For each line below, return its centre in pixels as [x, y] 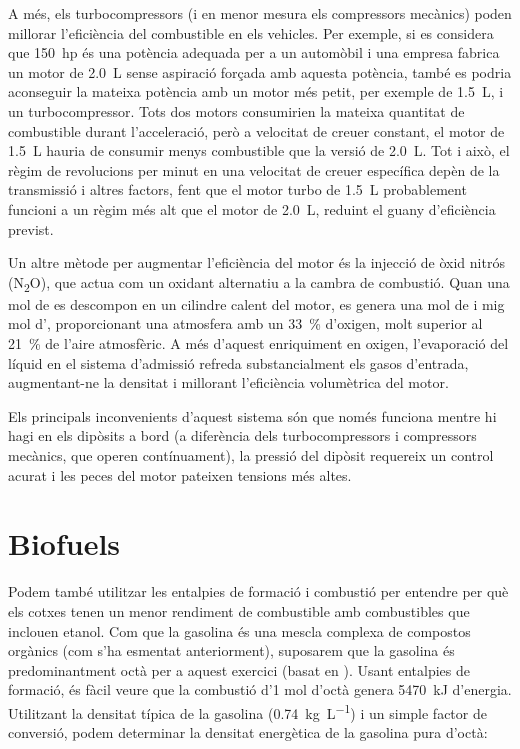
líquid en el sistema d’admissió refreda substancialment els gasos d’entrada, [238, 362]
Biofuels [64, 543]
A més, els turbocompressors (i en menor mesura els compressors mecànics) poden [260, 13]
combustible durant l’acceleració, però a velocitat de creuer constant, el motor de [256, 130]
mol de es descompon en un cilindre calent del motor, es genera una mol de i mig [256, 303]
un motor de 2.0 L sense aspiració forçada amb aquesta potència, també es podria [260, 71]
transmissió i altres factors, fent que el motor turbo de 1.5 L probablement [237, 189]
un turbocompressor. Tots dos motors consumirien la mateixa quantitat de [236, 110]
